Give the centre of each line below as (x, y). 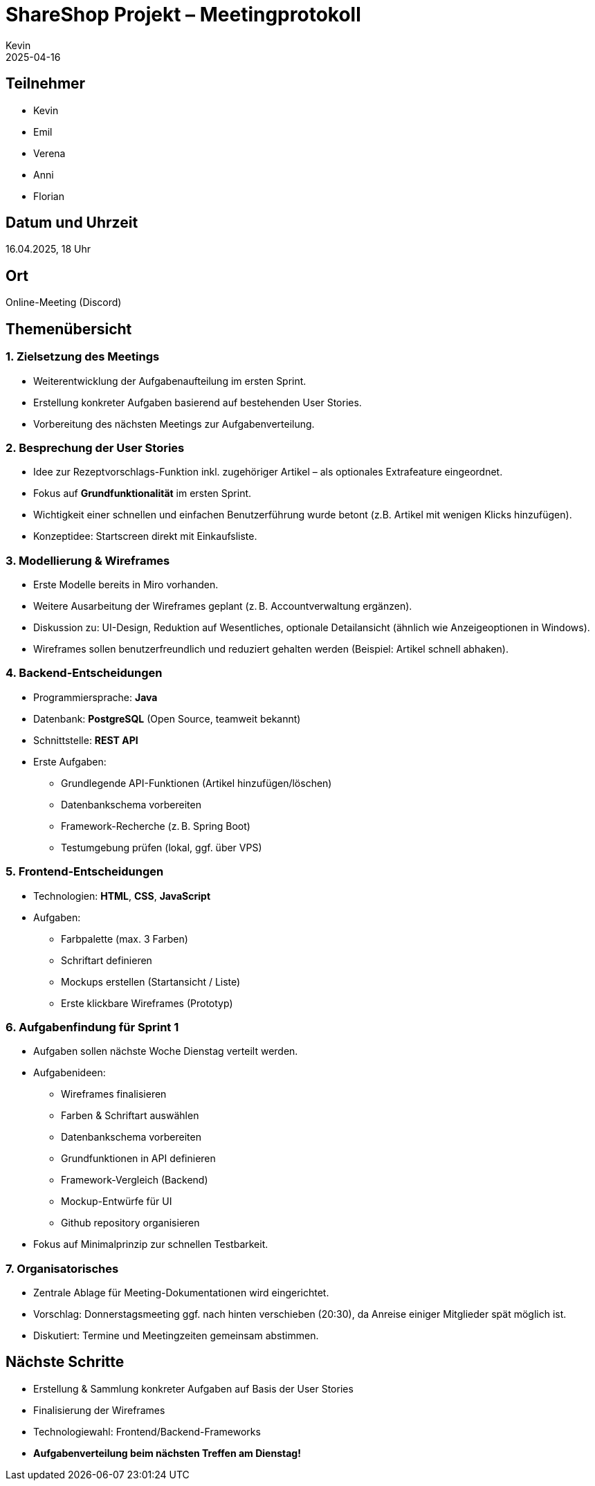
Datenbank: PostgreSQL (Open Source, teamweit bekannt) (167, 718)
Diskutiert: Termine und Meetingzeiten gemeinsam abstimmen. (176, 1335)
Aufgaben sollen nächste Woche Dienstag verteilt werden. (166, 1051)
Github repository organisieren (130, 1223)
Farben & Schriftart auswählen (130, 1116)
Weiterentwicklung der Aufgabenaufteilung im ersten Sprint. (170, 381)
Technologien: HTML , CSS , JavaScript (122, 896)
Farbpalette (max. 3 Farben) (125, 939)
